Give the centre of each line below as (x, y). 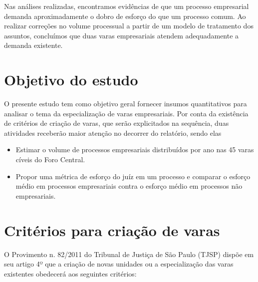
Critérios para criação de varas (112, 230)
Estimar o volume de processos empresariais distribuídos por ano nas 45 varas (135, 149)
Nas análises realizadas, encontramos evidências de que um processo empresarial (127, 6)
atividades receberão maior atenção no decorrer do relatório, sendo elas (113, 133)
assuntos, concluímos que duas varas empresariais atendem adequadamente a (122, 35)
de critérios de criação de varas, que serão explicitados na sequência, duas (117, 123)
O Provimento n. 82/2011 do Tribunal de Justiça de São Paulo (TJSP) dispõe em (129, 254)
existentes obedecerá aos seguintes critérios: (70, 273)
